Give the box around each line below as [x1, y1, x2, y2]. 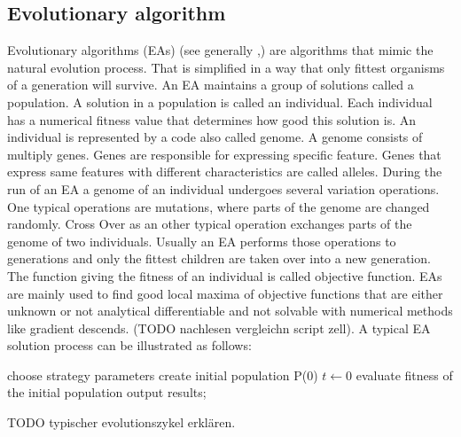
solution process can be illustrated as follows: [7, 336, 252, 355]
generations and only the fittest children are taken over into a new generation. [7, 249, 431, 268]
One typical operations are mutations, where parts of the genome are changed [7, 197, 430, 215]
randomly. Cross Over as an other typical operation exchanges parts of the [7, 215, 412, 233]
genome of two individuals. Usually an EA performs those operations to [7, 231, 396, 250]
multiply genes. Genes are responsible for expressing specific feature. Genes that [7, 144, 441, 163]
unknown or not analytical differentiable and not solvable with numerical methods [7, 301, 453, 320]
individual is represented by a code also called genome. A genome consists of [7, 128, 423, 146]
